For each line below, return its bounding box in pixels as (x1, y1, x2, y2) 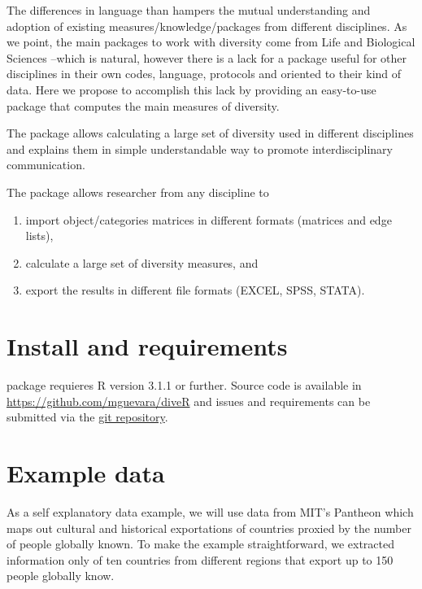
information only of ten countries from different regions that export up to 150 (7, 551, 394, 568)
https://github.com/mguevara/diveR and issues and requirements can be (7, 392, 371, 409)
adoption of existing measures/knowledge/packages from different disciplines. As (7, 17, 407, 34)
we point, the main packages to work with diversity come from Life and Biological (7, 33, 415, 50)
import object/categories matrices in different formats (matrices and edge (25, 211, 392, 228)
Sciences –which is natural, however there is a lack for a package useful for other (7, 49, 407, 66)
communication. (7, 156, 85, 173)
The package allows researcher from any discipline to (7, 183, 269, 200)
